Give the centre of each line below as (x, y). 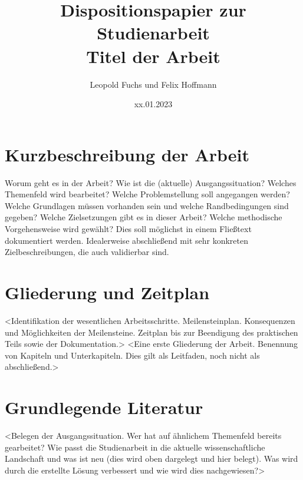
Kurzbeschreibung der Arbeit (127, 154)
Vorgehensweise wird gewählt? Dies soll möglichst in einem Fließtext (128, 229)
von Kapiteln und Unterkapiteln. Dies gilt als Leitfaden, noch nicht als (132, 355)
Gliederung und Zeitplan (107, 292)
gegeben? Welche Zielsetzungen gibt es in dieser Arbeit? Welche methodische (144, 217)
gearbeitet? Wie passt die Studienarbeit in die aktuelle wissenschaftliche (135, 447)
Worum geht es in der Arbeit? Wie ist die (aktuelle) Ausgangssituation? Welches (151, 182)
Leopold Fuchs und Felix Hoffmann (153, 84)
